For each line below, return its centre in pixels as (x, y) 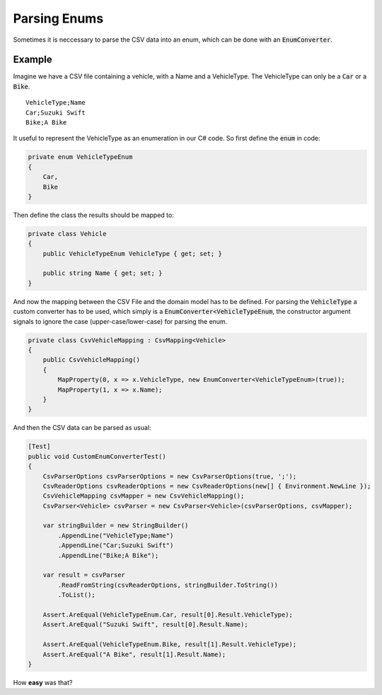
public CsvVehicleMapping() (92, 360)
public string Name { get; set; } (103, 273)
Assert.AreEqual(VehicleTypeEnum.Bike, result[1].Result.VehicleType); (170, 644)
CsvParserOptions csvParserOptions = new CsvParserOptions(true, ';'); (170, 476)
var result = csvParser (84, 575)
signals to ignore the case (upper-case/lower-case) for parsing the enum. (120, 321)
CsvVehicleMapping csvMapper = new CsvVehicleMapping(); (144, 496)
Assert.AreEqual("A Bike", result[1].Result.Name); (134, 654)
